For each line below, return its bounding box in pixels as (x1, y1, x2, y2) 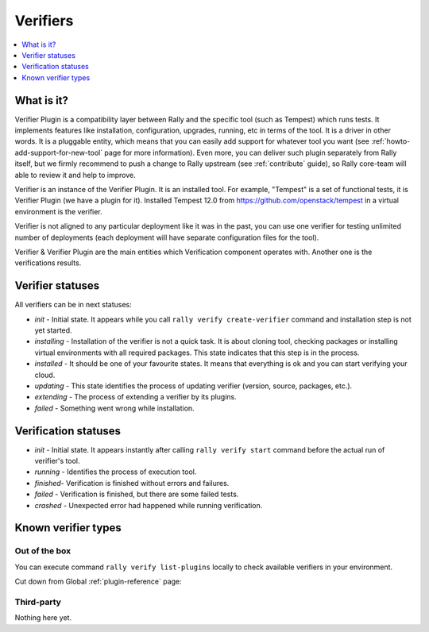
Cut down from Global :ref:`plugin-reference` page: (14, 576, 182, 587)
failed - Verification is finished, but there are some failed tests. (34, 489, 239, 499)
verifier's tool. (34, 457, 80, 466)
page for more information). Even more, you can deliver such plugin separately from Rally (104, 148, 397, 157)
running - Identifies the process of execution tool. (34, 467, 197, 476)
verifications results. (14, 258, 82, 268)
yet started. (34, 326, 72, 335)
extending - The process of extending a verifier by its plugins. (34, 392, 238, 402)
